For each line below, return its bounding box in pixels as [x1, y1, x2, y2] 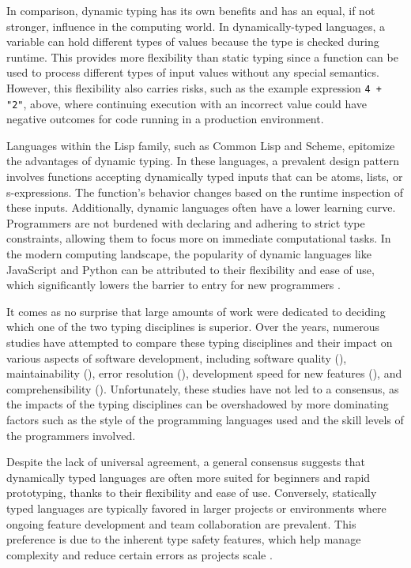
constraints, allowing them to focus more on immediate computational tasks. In [6, 230, 391, 246]
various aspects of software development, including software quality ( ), [6, 349, 347, 366]
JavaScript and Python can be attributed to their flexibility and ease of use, [6, 261, 375, 277]
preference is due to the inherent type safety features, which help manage [6, 531, 361, 547]
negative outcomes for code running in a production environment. [6, 111, 324, 127]
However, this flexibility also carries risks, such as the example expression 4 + [6, 79, 382, 96]
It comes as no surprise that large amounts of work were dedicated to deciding [6, 303, 386, 319]
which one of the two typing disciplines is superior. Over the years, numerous [6, 318, 379, 335]
